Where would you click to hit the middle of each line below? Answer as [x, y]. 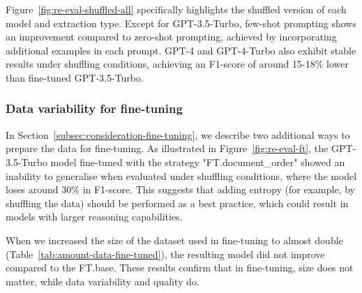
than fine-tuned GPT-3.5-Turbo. [75, 77]
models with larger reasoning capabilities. [94, 217]
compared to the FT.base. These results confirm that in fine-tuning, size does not [180, 268]
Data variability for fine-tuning [94, 108]
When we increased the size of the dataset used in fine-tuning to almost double [174, 240]
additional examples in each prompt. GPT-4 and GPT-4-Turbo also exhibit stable [181, 50]
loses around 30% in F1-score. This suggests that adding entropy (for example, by [180, 189]
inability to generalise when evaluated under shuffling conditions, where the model [181, 175]
